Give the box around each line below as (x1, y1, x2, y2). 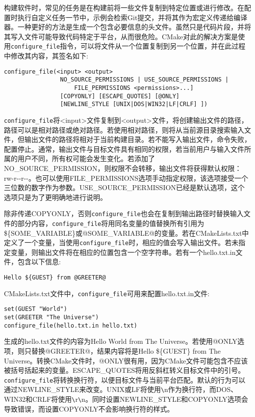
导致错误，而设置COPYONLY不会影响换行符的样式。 (4, 403, 174, 414)
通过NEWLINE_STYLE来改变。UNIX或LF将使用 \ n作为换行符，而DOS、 (4, 384, 238, 394)
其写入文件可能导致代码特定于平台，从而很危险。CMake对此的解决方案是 (4, 31, 238, 41)
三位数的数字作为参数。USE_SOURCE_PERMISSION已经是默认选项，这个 (4, 182, 245, 193)
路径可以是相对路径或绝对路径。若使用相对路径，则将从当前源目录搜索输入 (4, 124, 244, 135)
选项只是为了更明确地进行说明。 (4, 192, 107, 202)
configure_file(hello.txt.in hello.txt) (4, 322, 138, 329)
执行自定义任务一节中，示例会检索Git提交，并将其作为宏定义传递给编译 (17, 12, 248, 22)
